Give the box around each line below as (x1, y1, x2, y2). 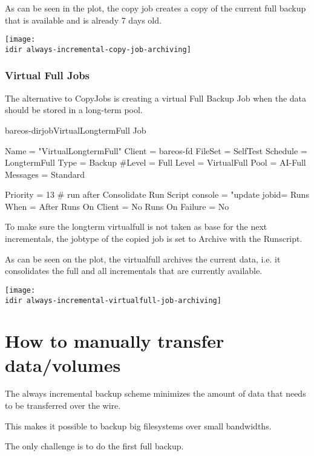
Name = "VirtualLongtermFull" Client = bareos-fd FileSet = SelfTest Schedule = (5, 144, 307, 157)
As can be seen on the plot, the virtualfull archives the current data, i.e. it (5, 252, 281, 265)
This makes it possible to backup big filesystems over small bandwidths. (5, 419, 272, 432)
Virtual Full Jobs (5, 68, 90, 83)
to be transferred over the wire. (5, 399, 121, 412)
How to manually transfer (5, 328, 224, 353)
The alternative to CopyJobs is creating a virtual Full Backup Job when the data (5, 91, 307, 104)
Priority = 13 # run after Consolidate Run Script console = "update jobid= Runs (5, 188, 309, 201)
